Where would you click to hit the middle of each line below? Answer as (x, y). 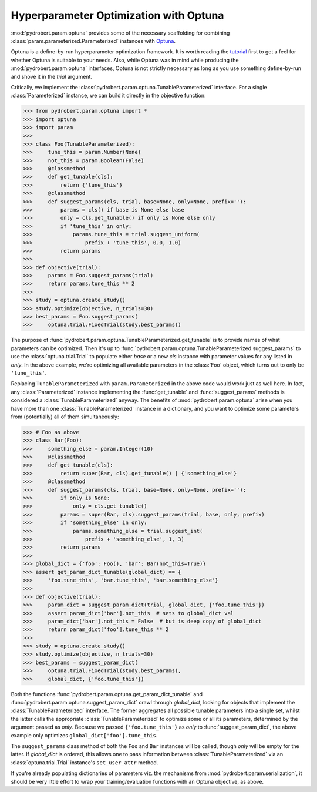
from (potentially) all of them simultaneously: (65, 417)
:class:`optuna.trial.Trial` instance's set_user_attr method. (85, 762)
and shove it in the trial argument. (51, 76)
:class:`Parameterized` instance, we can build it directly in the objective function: (108, 95)
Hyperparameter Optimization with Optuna (117, 15)
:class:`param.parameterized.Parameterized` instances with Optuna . (93, 41)
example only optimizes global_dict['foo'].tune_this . (84, 735)
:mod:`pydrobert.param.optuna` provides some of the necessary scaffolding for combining (120, 33)
